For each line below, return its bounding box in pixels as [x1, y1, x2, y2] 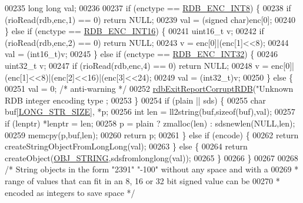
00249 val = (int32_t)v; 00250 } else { [154, 71, 294, 83]
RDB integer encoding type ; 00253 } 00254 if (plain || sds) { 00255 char [5, 94, 266, 106]
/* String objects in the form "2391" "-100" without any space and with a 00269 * [5, 163, 299, 175]
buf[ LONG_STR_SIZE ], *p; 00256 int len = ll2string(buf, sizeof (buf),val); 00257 [5, 105, 295, 118]
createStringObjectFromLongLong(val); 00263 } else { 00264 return [5, 140, 248, 152]
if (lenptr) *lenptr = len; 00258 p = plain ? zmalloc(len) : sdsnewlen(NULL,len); [5, 117, 295, 129]
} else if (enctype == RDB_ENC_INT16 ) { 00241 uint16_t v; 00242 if [5, 25, 264, 37]
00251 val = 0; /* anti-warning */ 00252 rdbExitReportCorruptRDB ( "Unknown [5, 82, 294, 95]
